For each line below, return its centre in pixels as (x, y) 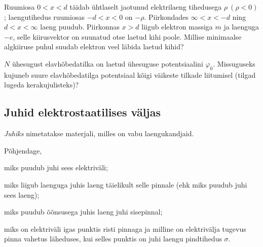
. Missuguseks (234, 63)
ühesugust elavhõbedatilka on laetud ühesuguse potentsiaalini (107, 63)
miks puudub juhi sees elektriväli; (56, 167)
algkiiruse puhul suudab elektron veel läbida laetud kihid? (94, 47)
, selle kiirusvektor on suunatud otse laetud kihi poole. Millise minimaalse (127, 36)
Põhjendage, (23, 150)
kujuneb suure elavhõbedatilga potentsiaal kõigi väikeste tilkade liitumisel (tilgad (130, 74)
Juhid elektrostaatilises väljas (83, 112)
